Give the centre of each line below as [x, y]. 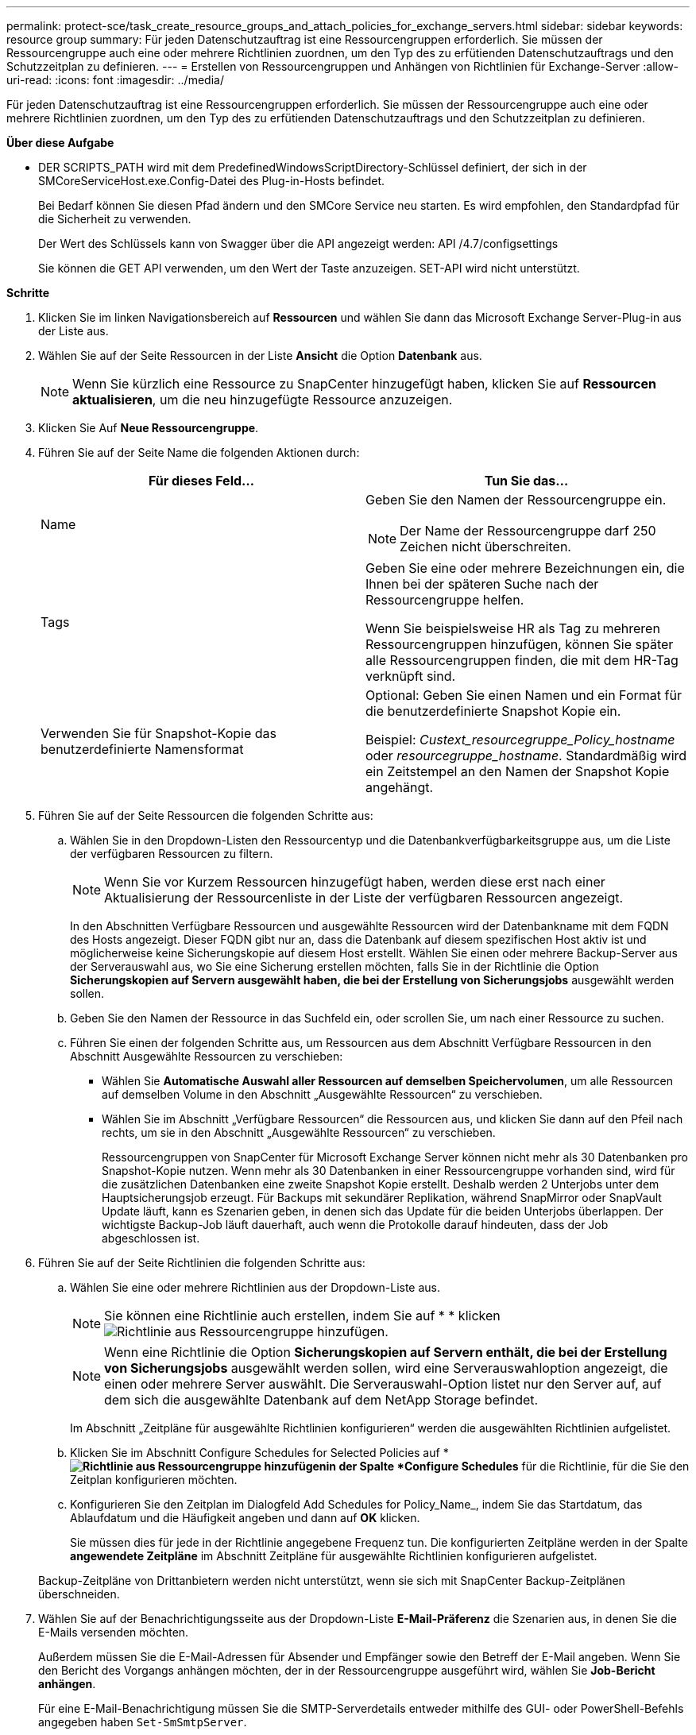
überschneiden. [79, 1594]
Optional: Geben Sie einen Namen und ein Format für [524, 695]
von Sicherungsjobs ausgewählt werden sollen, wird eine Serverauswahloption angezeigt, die [386, 1368]
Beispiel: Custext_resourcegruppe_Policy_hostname [520, 740]
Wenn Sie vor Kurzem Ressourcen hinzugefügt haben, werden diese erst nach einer [355, 882]
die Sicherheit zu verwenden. [115, 219]
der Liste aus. [73, 331]
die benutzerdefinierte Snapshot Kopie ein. [493, 711]
